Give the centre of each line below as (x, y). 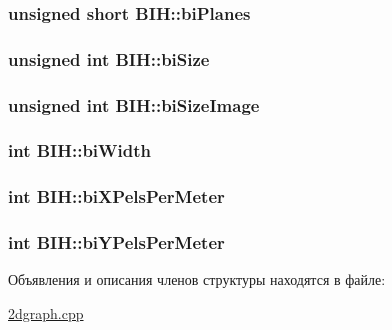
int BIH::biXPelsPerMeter (116, 196)
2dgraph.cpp (46, 313)
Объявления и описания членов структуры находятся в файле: (197, 279)
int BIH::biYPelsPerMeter (116, 242)
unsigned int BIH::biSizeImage (134, 104)
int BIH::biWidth (79, 150)
